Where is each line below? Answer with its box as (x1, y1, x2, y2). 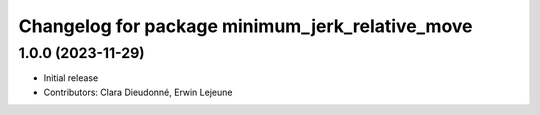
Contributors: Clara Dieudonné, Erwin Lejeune (43, 86, 233, 98)
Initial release (43, 72, 99, 84)
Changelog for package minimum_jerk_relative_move (18, 15, 474, 37)
